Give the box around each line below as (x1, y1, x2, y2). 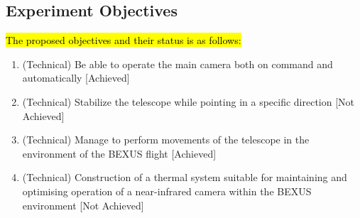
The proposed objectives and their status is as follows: (6, 33, 241, 48)
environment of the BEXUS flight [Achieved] (22, 146, 217, 160)
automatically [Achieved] (22, 70, 130, 85)
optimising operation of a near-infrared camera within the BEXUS (22, 183, 312, 198)
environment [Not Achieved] (22, 197, 144, 212)
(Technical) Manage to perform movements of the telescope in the (22, 132, 310, 147)
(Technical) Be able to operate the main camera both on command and (22, 56, 333, 71)
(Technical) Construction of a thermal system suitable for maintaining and (22, 170, 347, 185)
